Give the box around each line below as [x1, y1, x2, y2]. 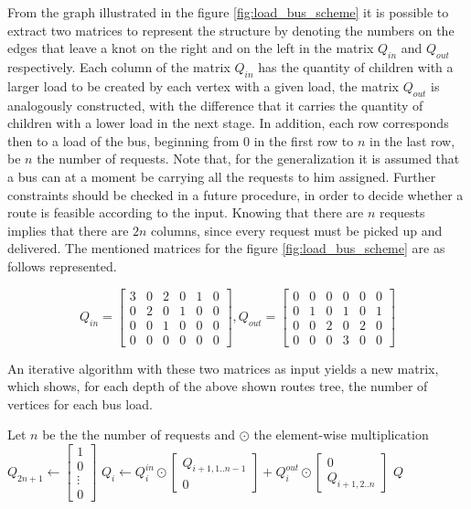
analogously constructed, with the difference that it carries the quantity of [7, 95, 423, 114]
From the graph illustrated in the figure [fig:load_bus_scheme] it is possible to [7, 3, 449, 21]
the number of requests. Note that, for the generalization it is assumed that [37, 149, 460, 168]
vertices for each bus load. [7, 394, 153, 413]
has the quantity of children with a [258, 57, 454, 76]
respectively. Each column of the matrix [7, 57, 230, 76]
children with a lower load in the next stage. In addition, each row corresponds [7, 113, 449, 133]
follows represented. [7, 256, 117, 275]
